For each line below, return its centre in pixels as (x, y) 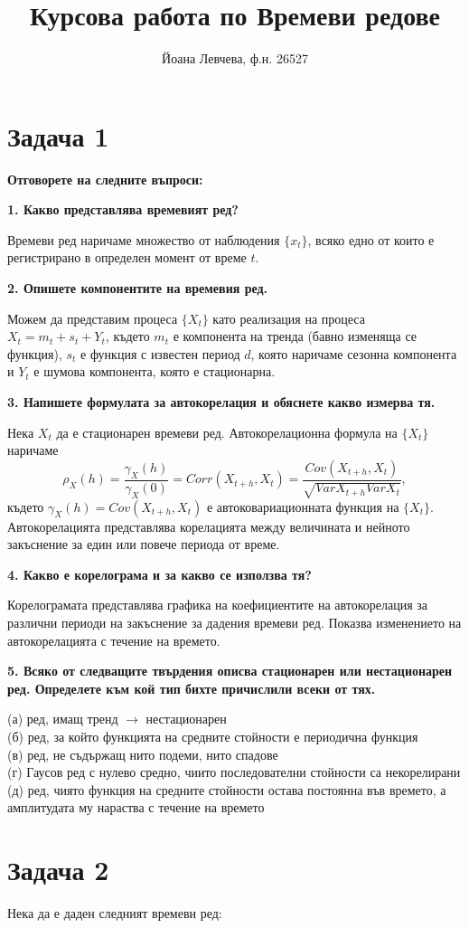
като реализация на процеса (289, 318)
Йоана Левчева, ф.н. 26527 (235, 58)
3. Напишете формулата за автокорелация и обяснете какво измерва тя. (221, 402)
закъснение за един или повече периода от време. (144, 544)
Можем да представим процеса (93, 318)
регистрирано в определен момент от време (127, 257)
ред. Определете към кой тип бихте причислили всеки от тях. (192, 688)
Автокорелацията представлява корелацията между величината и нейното (209, 526)
